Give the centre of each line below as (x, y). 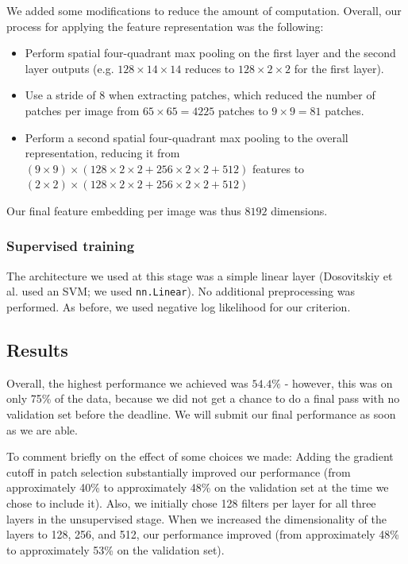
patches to (243, 110)
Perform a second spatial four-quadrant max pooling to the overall (187, 137)
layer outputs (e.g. (69, 68)
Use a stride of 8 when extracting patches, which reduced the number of (200, 95)
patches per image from (82, 110)
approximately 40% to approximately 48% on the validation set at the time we (198, 487)
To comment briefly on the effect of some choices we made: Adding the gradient (200, 456)
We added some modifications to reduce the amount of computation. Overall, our (204, 10)
